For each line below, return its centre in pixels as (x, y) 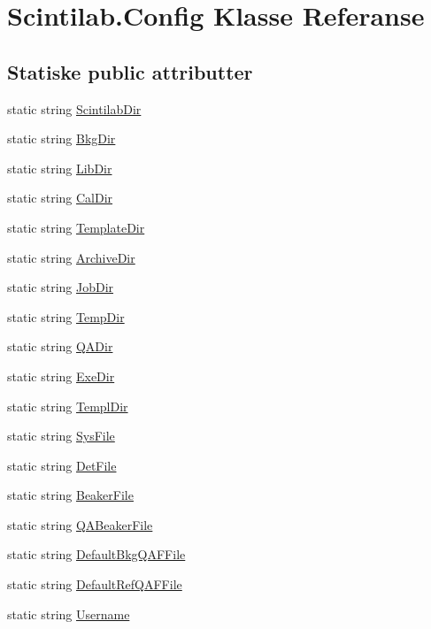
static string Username (69, 614)
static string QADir (60, 346)
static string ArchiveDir (71, 257)
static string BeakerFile (70, 495)
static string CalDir (60, 198)
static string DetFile (62, 465)
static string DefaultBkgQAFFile (96, 554)
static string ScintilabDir (74, 108)
